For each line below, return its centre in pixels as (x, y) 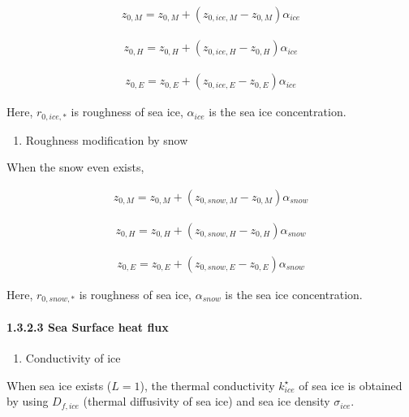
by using (28, 401)
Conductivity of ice (73, 358)
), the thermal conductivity (207, 385)
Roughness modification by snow (107, 139)
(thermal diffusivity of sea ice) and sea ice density (207, 401)
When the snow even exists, (75, 167)
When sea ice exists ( (59, 385)
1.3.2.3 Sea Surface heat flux (88, 326)
